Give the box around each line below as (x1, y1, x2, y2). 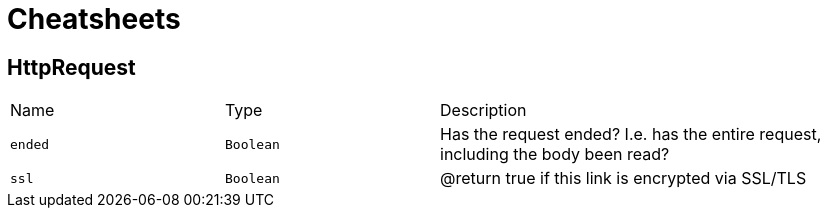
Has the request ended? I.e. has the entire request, (440, 124, 822, 145)
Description (440, 100, 527, 121)
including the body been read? (440, 144, 670, 165)
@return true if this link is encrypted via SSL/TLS (440, 168, 807, 189)
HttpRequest (7, 54, 136, 80)
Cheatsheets (7, 2, 181, 36)
